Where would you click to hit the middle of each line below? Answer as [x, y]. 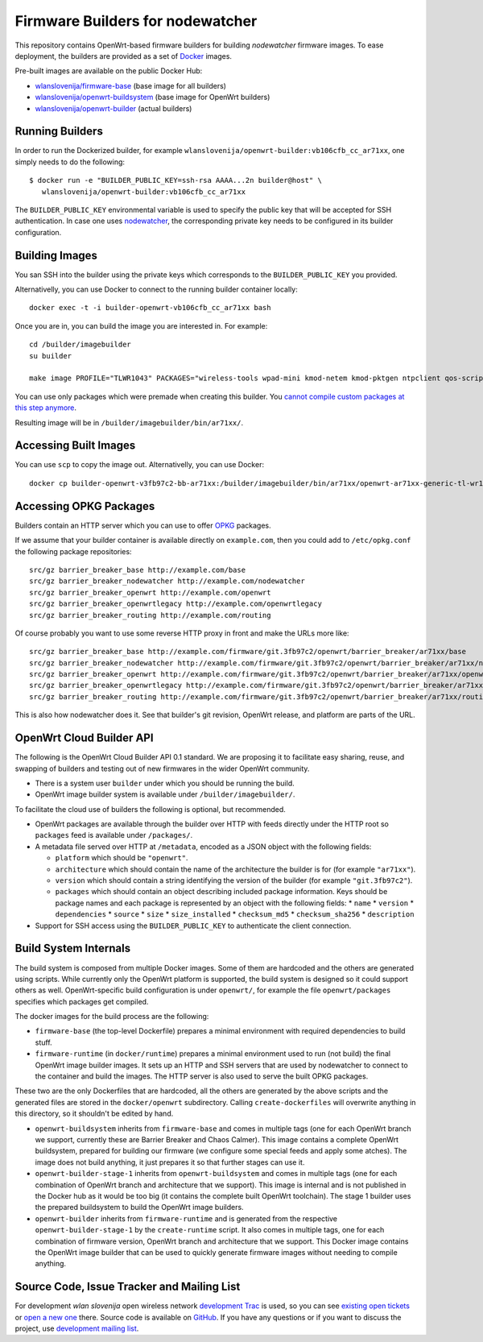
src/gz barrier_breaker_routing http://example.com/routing [150, 615]
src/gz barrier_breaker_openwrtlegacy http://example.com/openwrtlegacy [175, 604]
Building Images [56, 255]
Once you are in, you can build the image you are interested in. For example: [141, 325]
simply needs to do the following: [70, 162]
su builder [51, 356]
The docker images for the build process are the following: [112, 1017]
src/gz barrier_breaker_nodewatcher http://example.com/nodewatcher [167, 581]
